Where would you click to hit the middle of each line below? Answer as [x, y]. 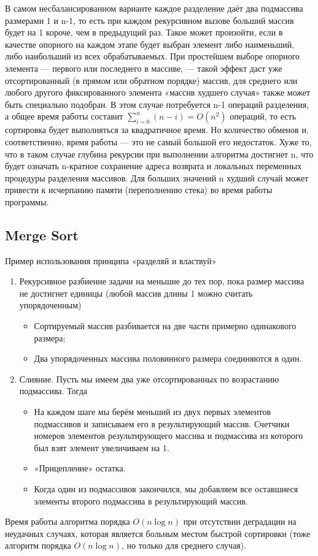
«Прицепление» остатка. [80, 468]
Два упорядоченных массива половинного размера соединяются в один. [168, 358]
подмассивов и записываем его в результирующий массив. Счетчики [162, 423]
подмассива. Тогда [53, 391]
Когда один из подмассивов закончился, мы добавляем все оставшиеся [166, 489]
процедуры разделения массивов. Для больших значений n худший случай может [157, 177]
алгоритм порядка [38, 545]
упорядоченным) [50, 305]
